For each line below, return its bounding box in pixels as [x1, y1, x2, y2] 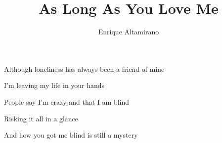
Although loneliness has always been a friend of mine [4, 63, 165, 74]
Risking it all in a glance [4, 113, 78, 123]
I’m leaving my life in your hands [4, 80, 105, 90]
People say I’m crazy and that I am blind [4, 96, 130, 107]
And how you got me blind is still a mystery [4, 130, 138, 140]
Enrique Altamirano [98, 27, 159, 37]
